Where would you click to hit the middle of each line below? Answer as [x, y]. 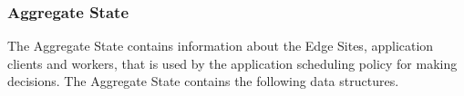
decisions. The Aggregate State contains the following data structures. [203, 81]
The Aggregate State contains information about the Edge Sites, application [221, 46]
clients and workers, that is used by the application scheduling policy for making [232, 63]
